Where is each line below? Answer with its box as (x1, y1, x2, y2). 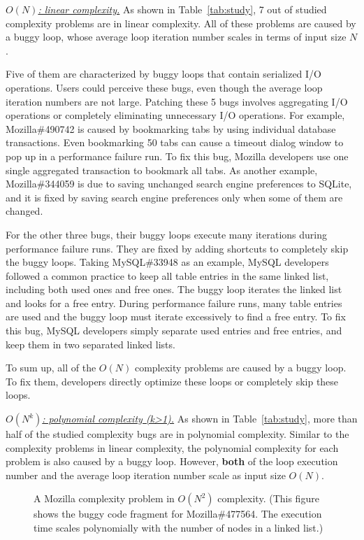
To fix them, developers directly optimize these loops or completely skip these (6, 374, 339, 388)
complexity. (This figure (217, 491, 319, 506)
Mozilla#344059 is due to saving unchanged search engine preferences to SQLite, (6, 176, 352, 191)
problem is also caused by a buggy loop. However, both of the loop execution (6, 454, 338, 469)
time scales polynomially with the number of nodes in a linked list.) (34, 520, 323, 534)
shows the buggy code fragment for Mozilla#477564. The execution (34, 506, 322, 521)
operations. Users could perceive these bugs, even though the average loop (6, 80, 323, 94)
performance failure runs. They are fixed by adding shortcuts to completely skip (6, 241, 349, 255)
